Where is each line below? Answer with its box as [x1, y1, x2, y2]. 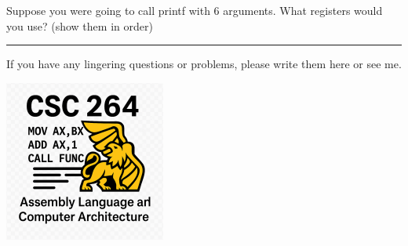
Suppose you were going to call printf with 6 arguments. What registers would [6, 2, 383, 18]
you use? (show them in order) [6, 17, 153, 34]
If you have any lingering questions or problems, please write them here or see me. [6, 56, 402, 72]
